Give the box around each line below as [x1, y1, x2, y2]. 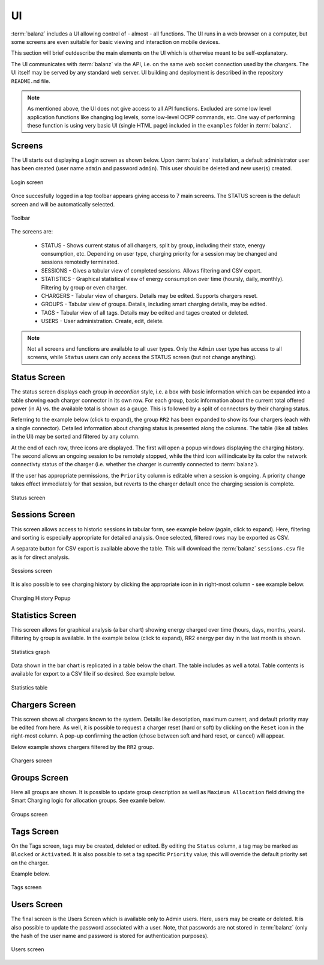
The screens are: [11, 228, 53, 235]
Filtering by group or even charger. [41, 283, 127, 291]
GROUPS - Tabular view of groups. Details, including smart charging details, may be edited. [41, 301, 267, 308]
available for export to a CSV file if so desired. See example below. [11, 670, 176, 677]
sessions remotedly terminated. [41, 259, 119, 266]
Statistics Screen [11, 610, 77, 620]
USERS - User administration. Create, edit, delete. [41, 318, 164, 325]
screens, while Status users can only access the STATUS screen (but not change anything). [27, 354, 257, 361]
